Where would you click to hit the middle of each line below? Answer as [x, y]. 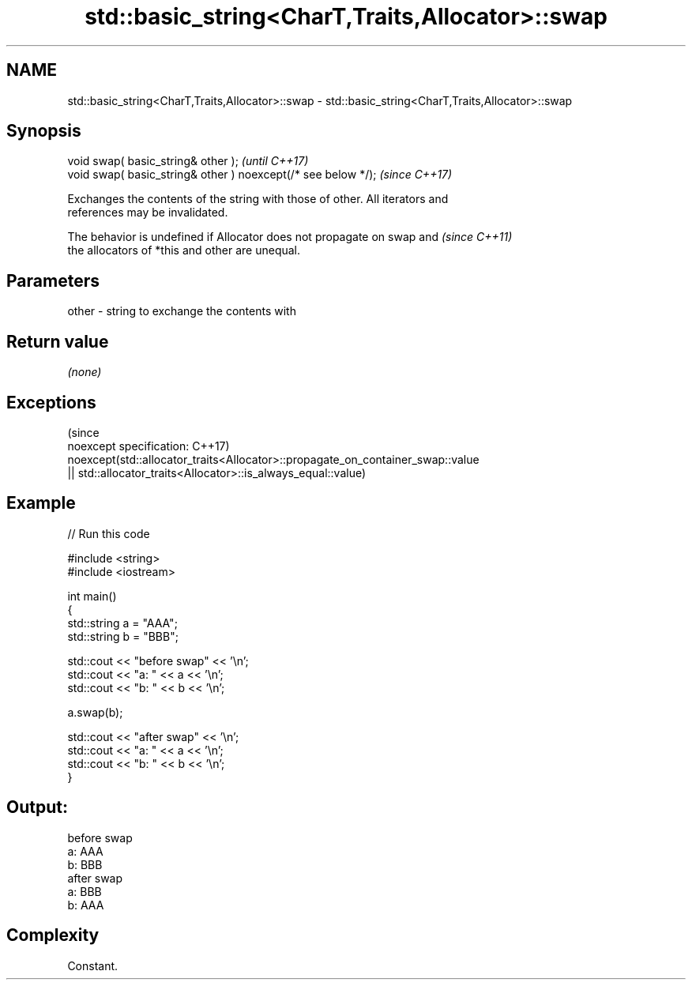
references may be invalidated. [148, 213]
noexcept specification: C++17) [149, 446]
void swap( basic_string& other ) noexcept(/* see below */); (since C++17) [260, 175]
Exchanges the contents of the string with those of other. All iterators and [258, 199]
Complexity [53, 935]
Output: [37, 807]
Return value [58, 341]
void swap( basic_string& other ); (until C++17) [188, 161]
